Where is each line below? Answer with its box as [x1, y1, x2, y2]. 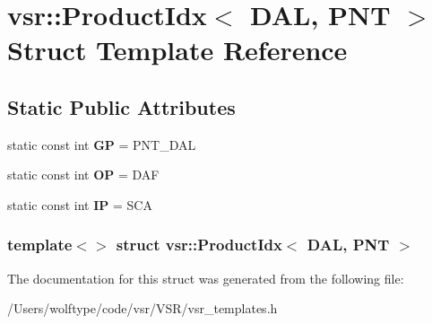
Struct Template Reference [7, 31, 348, 68]
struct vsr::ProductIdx [116, 233, 282, 256]
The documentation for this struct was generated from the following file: [7, 268, 404, 287]
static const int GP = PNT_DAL [7, 135, 196, 153]
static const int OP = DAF [7, 165, 160, 184]
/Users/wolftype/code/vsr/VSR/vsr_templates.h [7, 299, 278, 318]
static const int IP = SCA [7, 195, 152, 214]
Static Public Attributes [7, 92, 236, 120]
